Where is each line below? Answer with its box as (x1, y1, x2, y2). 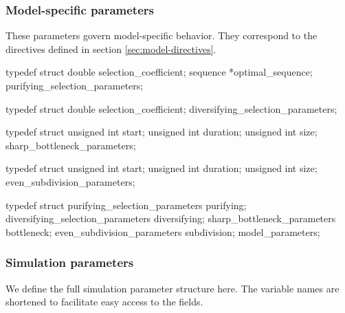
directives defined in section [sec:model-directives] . (5, 41, 216, 56)
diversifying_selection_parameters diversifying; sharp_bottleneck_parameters (5, 211, 336, 226)
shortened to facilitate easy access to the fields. (5, 294, 203, 309)
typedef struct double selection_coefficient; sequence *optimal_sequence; (5, 65, 313, 79)
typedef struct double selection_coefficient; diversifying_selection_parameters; (5, 101, 337, 116)
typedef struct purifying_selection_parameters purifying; (5, 197, 247, 212)
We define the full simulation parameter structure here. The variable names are (5, 281, 340, 295)
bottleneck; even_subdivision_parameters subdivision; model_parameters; (5, 224, 320, 239)
